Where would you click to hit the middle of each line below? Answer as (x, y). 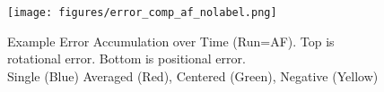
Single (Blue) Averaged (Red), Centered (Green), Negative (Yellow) (193, 75)
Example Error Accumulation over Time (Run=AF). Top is (171, 41)
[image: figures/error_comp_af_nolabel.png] (142, 13)
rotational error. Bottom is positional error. (127, 59)
